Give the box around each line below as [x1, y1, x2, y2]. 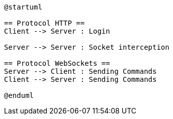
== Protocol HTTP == [4, 19, 85, 27]
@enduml [4, 91, 34, 99]
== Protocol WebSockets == [4, 59, 110, 67]
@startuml [4, 3, 42, 11]
